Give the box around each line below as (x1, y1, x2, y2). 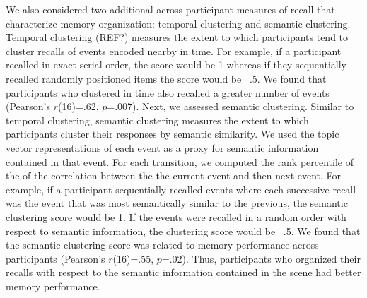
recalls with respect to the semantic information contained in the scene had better (6, 265, 361, 280)
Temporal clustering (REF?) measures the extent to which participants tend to (6, 30, 349, 44)
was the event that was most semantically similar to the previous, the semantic (6, 196, 348, 210)
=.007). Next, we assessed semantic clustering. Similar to (107, 99, 354, 114)
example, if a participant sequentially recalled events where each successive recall (6, 181, 356, 196)
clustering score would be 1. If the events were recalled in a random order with (6, 209, 346, 224)
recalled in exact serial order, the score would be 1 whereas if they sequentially (6, 57, 346, 72)
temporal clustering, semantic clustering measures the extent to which (6, 112, 309, 127)
